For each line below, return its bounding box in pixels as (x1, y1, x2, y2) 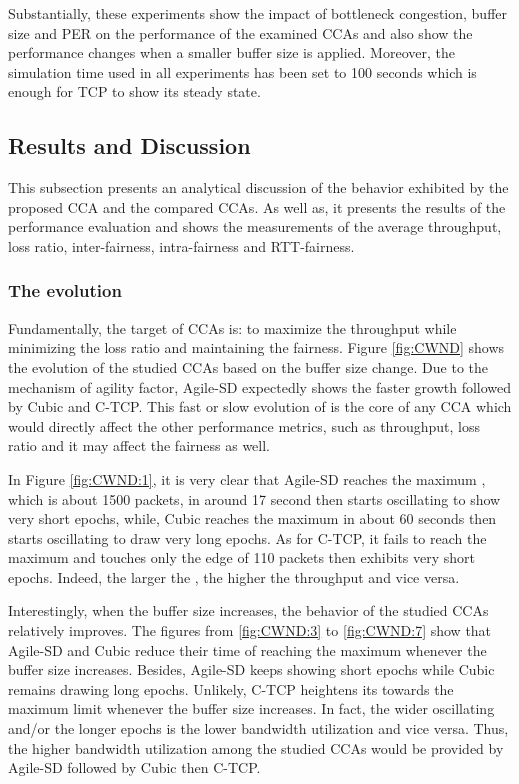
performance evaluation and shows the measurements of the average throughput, (8, 216, 502, 237)
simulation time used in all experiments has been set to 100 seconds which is (8, 61, 477, 82)
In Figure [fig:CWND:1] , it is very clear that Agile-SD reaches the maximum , (8, 468, 486, 489)
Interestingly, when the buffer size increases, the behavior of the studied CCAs (8, 600, 489, 621)
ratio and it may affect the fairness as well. (8, 435, 270, 456)
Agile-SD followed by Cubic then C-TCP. (8, 757, 261, 778)
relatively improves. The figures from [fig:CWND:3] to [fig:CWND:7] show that (8, 620, 492, 641)
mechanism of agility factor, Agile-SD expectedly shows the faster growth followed (8, 376, 512, 397)
